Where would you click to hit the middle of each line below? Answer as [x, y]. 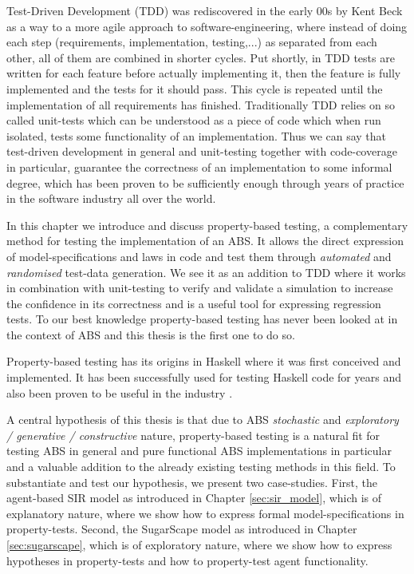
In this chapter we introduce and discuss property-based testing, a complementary [207, 225]
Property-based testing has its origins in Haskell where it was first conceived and [204, 361]
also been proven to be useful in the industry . [120, 392]
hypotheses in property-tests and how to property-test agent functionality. [187, 560]
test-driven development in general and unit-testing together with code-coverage [202, 151]
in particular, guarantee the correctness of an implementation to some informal [199, 166]
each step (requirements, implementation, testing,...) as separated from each [192, 42]
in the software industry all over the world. [111, 198]
